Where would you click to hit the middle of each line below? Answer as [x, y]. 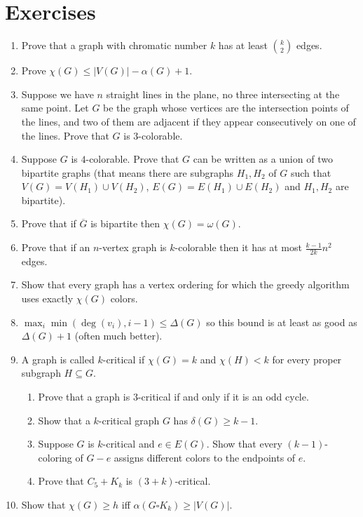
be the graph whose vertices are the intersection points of [226, 108]
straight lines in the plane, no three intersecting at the [223, 94]
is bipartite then [125, 223]
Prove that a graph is [84, 397]
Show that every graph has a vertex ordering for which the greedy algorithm [185, 284]
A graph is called [58, 359]
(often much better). [118, 336]
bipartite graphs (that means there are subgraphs [128, 172]
